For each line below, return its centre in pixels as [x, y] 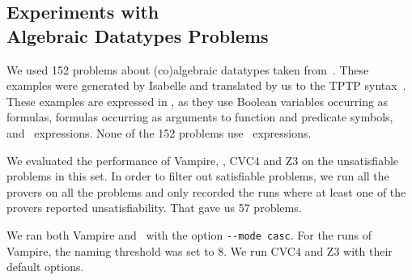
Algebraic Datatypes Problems [138, 35]
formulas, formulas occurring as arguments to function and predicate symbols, [200, 117]
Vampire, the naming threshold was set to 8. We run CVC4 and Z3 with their [200, 250]
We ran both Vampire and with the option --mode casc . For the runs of [189, 234]
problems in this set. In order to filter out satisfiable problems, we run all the [198, 176]
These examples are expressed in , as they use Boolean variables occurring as [198, 101]
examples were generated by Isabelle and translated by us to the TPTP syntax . [206, 85]
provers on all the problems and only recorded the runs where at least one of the [206, 191]
